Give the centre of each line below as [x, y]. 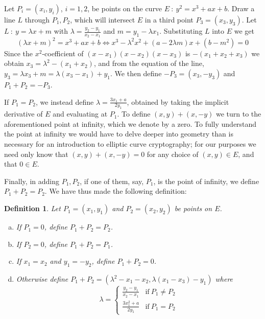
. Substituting [181, 31]
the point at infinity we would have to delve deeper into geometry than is [119, 134]
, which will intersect [103, 19]
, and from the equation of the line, [149, 63]
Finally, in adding [32, 181]
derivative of [23, 114]
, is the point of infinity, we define [206, 181]
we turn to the [238, 114]
